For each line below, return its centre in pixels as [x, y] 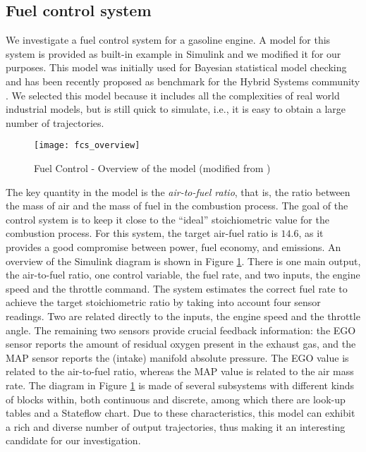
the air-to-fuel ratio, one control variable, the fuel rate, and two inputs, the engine [183, 275]
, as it [311, 233]
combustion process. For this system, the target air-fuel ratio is [142, 233]
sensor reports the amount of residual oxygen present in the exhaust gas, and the [181, 344]
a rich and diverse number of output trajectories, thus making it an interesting [176, 426]
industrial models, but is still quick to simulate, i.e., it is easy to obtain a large [176, 109]
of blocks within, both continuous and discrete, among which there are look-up [176, 399]
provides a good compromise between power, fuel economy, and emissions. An [173, 246]
